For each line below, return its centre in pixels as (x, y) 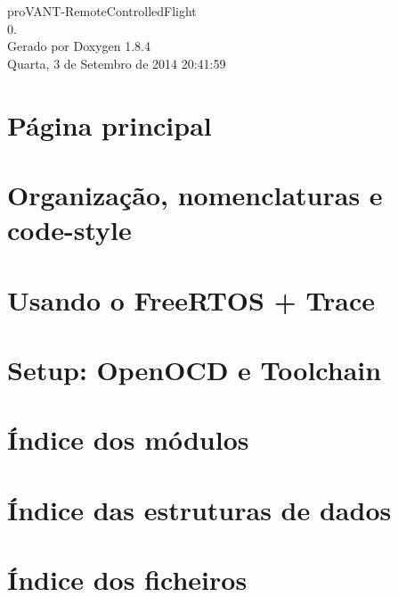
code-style (69, 230)
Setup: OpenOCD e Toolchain (195, 369)
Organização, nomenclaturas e (195, 194)
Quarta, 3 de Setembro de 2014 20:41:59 (117, 63)
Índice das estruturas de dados (199, 509)
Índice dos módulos (128, 439)
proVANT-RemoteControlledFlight (102, 11)
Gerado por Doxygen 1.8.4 (79, 46)
